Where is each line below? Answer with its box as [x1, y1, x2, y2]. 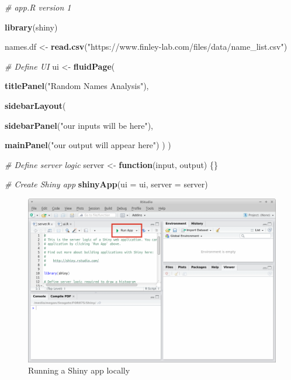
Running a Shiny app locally [28, 364, 130, 376]
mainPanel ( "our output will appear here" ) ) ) [5, 139, 171, 151]
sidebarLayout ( [5, 99, 66, 111]
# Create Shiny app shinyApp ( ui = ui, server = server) [5, 178, 208, 190]
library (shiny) [5, 20, 58, 33]
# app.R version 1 [5, 1, 71, 13]
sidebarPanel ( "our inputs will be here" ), [5, 119, 154, 131]
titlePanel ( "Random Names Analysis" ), [5, 80, 149, 92]
